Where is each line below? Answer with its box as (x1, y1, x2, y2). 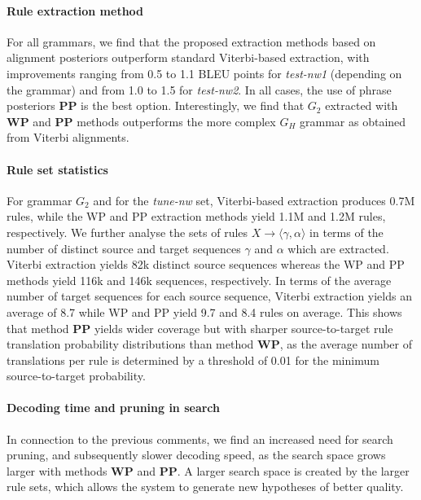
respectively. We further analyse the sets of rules (7, 223, 248, 240)
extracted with (325, 97, 398, 114)
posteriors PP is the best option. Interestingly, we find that (7, 97, 305, 114)
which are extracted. (287, 239, 389, 257)
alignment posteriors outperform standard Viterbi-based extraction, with (7, 49, 370, 66)
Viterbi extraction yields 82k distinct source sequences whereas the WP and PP (7, 256, 405, 273)
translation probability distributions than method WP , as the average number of (7, 336, 413, 353)
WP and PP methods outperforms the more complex (7, 112, 276, 129)
